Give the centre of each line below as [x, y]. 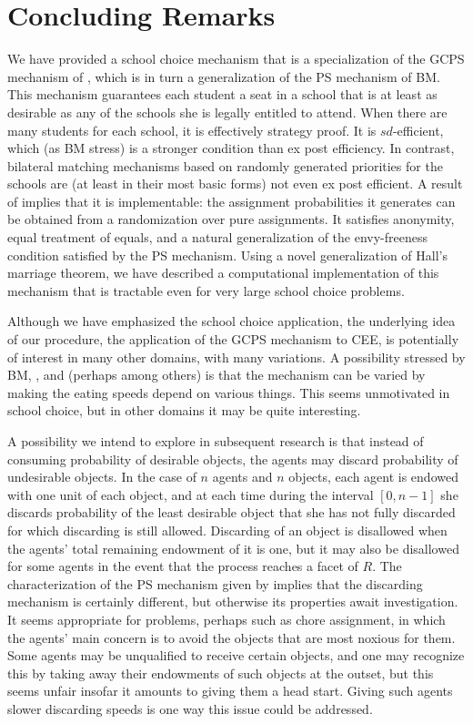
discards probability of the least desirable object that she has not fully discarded [231, 512]
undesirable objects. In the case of [102, 477]
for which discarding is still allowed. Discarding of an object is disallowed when [227, 530]
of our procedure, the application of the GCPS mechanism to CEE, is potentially [233, 339]
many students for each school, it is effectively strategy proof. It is [192, 130]
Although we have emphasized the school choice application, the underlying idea [231, 321]
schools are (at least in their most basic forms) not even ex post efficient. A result [235, 184]
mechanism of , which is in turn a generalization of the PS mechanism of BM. [224, 76]
